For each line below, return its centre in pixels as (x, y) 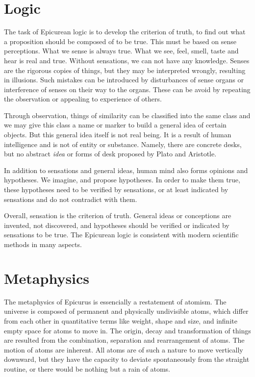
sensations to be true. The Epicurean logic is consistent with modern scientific (121, 235)
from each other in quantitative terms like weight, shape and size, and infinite (121, 320)
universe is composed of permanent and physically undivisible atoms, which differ (126, 311)
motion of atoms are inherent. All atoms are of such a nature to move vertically (124, 349)
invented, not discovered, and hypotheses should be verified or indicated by (117, 225)
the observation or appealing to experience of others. (83, 99)
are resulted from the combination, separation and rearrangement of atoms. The (124, 340)
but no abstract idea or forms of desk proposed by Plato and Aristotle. (110, 154)
